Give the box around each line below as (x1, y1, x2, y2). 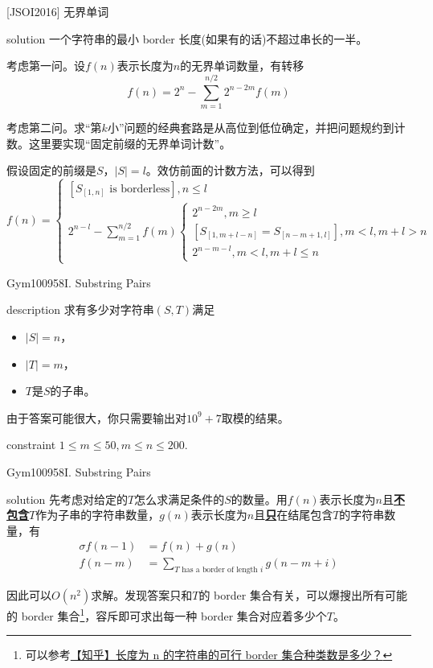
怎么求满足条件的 (134, 490, 225, 507)
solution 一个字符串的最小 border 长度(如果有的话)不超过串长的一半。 (6, 30, 368, 47)
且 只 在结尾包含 (254, 506, 333, 523)
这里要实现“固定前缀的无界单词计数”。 (28, 134, 231, 151)
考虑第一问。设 (6, 57, 85, 74)
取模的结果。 (221, 409, 289, 426)
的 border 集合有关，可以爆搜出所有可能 (198, 587, 407, 604)
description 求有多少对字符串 (6, 301, 154, 318)
